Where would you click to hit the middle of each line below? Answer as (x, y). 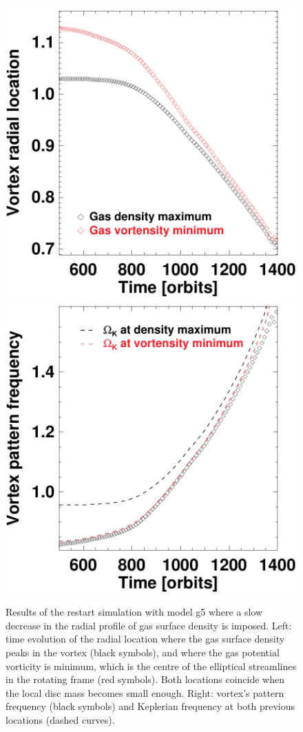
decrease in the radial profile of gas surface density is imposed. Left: (149, 625)
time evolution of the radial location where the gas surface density (145, 639)
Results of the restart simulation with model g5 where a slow (134, 612)
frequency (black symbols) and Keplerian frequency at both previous (150, 706)
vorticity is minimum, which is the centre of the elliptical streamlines (151, 666)
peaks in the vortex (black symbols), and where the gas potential (143, 652)
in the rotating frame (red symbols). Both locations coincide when (145, 679)
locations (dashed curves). (60, 719)
